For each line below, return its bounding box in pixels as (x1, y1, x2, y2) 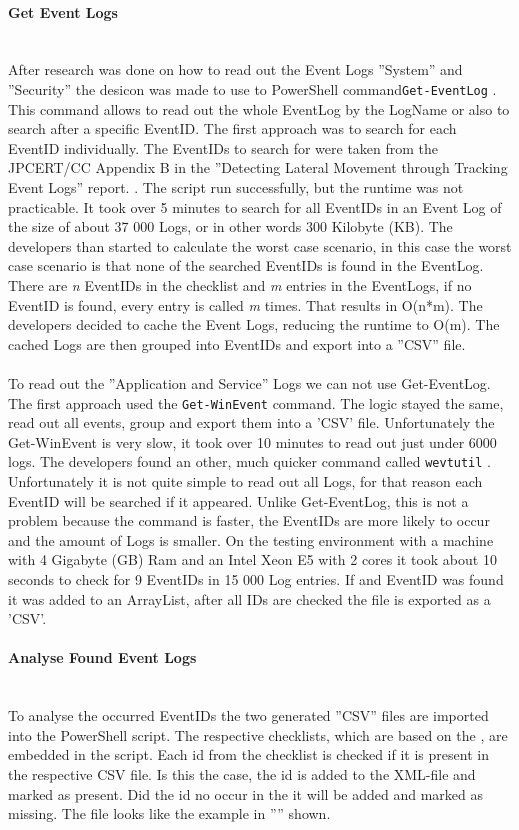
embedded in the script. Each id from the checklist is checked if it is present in (8, 744, 489, 765)
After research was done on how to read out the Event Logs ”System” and (8, 59, 463, 80)
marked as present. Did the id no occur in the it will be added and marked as (8, 783, 484, 804)
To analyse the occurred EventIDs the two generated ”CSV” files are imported (8, 705, 489, 726)
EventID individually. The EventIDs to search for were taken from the (8, 137, 439, 158)
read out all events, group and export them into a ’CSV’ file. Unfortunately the (8, 412, 495, 433)
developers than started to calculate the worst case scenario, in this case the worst (8, 235, 512, 256)
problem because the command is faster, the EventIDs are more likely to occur (8, 510, 490, 531)
